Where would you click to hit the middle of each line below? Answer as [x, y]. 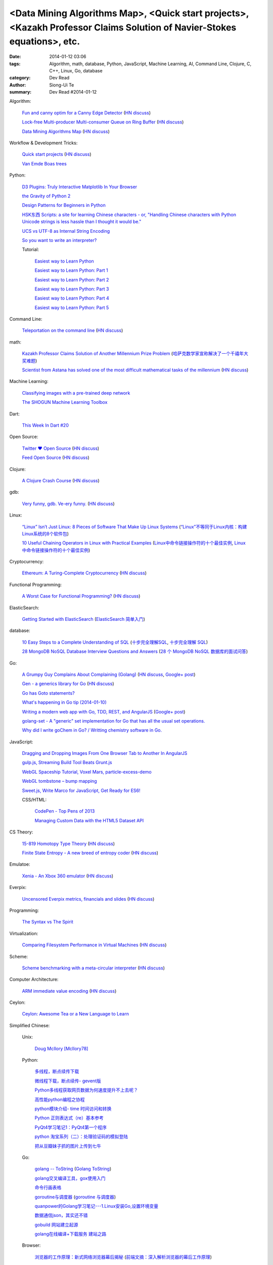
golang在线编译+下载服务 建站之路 [71, 1234]
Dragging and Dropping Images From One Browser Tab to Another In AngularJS [105, 753]
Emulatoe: [20, 864]
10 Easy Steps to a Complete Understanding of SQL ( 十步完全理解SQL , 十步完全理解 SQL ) [115, 642]
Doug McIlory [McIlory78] [61, 1048]
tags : [15, 64]
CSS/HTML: [34, 800]
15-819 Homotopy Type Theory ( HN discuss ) [69, 844]
